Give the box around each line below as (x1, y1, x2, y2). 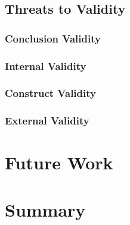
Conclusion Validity (5, 31, 101, 45)
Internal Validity (5, 58, 86, 73)
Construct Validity (5, 86, 96, 101)
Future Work (5, 150, 113, 175)
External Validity (5, 113, 89, 128)
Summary (5, 197, 86, 221)
